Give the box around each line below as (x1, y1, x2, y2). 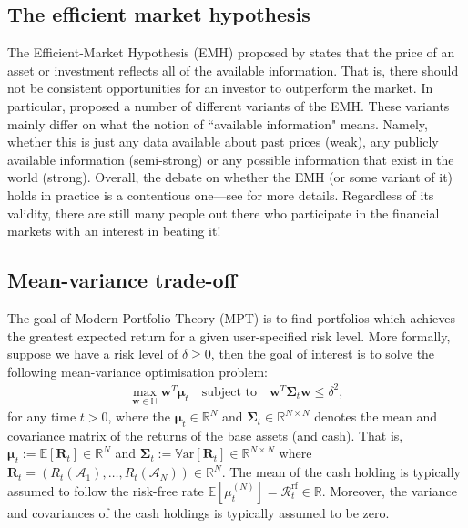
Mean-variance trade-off (7, 266, 237, 294)
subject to (201, 385, 257, 399)
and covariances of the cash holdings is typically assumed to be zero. (7, 503, 390, 522)
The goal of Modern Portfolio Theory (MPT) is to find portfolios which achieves (7, 308, 455, 327)
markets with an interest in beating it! (7, 221, 221, 240)
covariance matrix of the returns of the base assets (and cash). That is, (7, 425, 403, 444)
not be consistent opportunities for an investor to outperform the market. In (7, 78, 433, 97)
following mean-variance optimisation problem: (7, 361, 269, 381)
